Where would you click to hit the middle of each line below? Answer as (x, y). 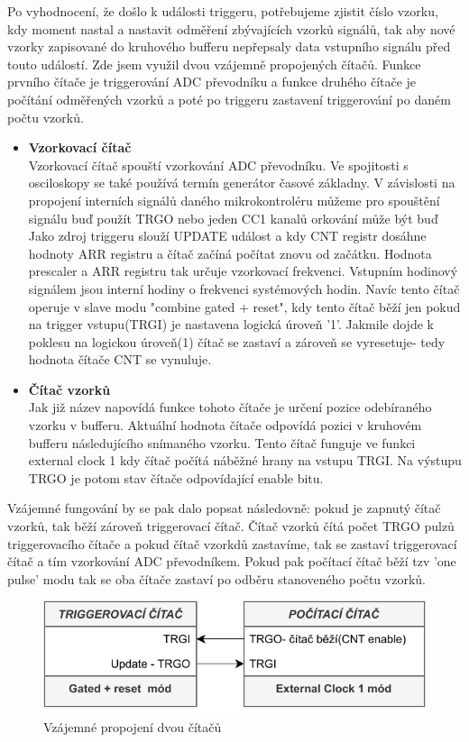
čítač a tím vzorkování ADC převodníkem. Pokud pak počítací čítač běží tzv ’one (232, 561)
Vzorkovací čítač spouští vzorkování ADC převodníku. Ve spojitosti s (218, 165)
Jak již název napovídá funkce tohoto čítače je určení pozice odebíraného (230, 407)
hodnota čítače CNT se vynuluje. (120, 359)
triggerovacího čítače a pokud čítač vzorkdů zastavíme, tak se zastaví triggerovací (232, 543)
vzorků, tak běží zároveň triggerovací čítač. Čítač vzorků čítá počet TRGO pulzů (231, 526)
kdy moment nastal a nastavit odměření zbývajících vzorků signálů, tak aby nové (231, 28)
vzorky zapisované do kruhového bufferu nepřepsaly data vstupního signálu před (229, 46)
